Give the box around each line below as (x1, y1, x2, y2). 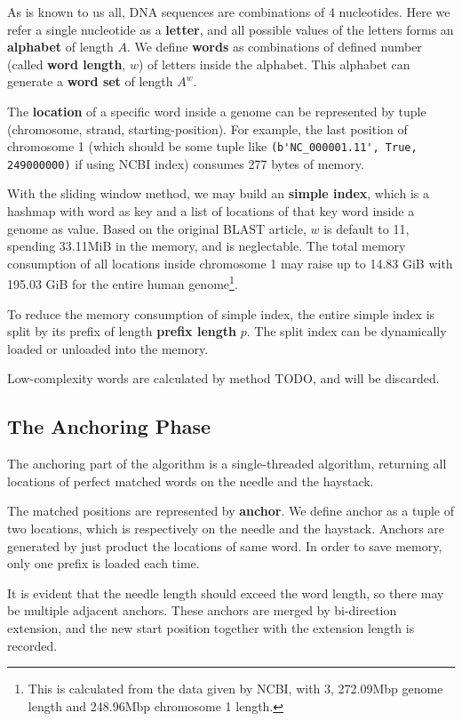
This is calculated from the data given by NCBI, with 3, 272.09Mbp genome (28, 679, 443, 698)
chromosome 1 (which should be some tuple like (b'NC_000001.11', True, (7, 137, 418, 156)
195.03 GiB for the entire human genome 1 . (7, 272, 238, 293)
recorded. (7, 636, 58, 654)
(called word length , (7, 54, 126, 73)
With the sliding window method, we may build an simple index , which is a (7, 184, 429, 203)
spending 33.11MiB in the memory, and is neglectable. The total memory (7, 236, 406, 255)
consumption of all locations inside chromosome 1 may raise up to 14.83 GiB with (7, 253, 453, 272)
